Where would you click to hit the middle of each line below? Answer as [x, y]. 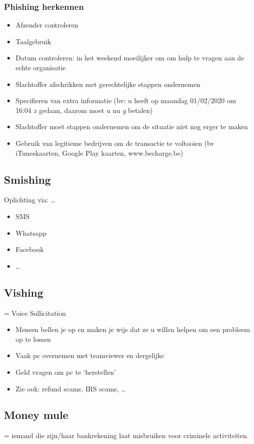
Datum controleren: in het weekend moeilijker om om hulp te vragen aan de [130, 58]
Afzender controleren [47, 25]
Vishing [24, 292]
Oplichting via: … [30, 200]
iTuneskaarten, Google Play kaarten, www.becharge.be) [99, 153]
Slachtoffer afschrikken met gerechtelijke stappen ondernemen [108, 84]
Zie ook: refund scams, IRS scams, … [71, 388]
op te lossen [33, 339]
